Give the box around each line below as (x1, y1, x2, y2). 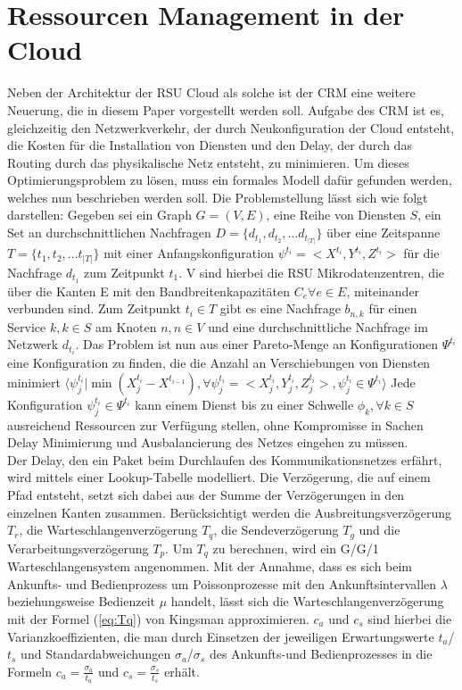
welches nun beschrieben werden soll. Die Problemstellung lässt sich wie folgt (7, 187, 428, 206)
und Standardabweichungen (21, 644, 171, 663)
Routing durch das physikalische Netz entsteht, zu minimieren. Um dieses (7, 153, 409, 171)
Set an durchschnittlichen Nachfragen (7, 223, 211, 242)
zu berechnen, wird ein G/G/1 (212, 538, 379, 557)
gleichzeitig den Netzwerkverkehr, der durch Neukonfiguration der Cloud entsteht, (7, 118, 455, 137)
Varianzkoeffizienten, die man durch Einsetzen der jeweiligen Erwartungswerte (7, 627, 434, 645)
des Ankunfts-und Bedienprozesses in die (209, 644, 433, 663)
